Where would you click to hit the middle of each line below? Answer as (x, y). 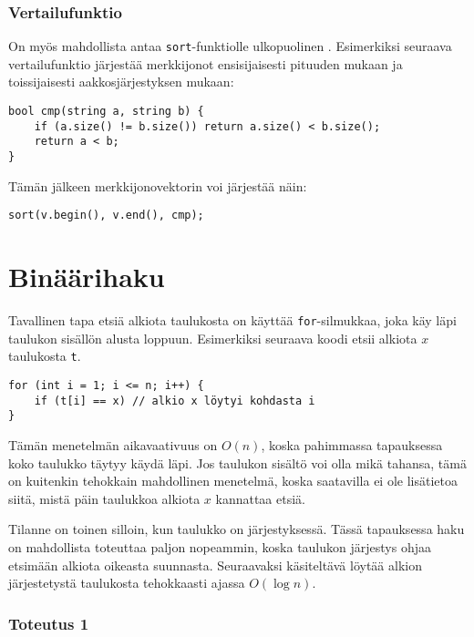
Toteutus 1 (49, 623)
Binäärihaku (87, 277)
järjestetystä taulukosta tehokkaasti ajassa (127, 583)
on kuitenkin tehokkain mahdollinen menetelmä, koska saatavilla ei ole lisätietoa (233, 481)
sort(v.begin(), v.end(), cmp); (106, 216)
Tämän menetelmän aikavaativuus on (113, 444)
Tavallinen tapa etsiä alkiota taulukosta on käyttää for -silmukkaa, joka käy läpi (232, 320)
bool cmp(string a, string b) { (106, 112)
